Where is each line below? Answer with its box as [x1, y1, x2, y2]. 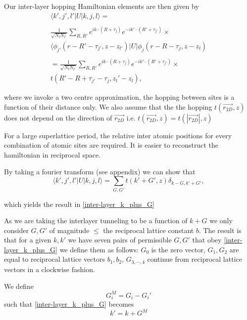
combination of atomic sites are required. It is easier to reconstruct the [4, 140, 219, 150]
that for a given [4, 235, 51, 245]
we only [209, 215, 233, 226]
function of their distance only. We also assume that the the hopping [4, 101, 212, 112]
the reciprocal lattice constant [103, 225, 194, 235]
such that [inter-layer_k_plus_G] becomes [4, 299, 134, 309]
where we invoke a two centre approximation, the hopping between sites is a [4, 92, 235, 102]
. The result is [198, 225, 242, 235]
